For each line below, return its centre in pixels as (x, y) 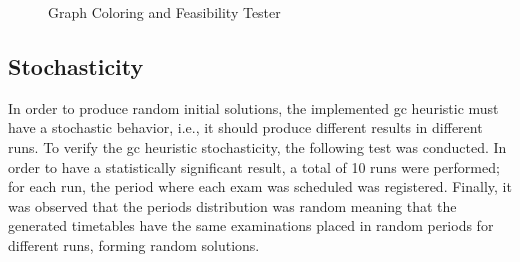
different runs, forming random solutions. (134, 244)
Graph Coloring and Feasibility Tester (164, 12)
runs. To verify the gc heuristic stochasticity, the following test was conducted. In (257, 146)
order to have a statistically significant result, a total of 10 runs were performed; (254, 166)
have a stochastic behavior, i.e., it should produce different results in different (245, 127)
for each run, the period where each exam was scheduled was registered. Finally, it (260, 186)
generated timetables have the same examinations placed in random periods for (251, 225)
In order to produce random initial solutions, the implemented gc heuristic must (253, 107)
